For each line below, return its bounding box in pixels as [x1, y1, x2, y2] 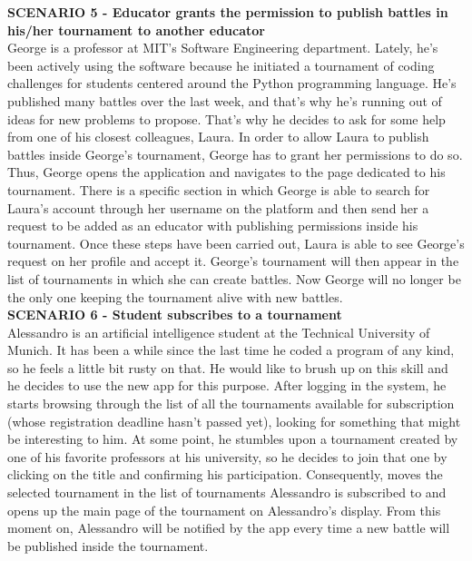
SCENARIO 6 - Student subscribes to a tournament [7, 305, 342, 324]
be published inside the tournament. [7, 536, 209, 555]
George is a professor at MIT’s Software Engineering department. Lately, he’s [7, 38, 438, 57]
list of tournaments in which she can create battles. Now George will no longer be [7, 269, 461, 288]
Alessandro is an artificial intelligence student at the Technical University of [7, 322, 430, 341]
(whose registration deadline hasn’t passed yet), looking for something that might [7, 411, 461, 430]
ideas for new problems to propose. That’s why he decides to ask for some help [7, 109, 446, 128]
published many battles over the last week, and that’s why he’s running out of [7, 91, 442, 110]
